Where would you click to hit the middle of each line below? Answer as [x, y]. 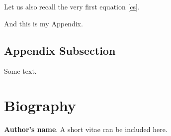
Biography [40, 105]
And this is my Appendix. [43, 23]
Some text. [20, 71]
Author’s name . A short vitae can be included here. [86, 129]
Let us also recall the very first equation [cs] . [72, 6]
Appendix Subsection [60, 50]
